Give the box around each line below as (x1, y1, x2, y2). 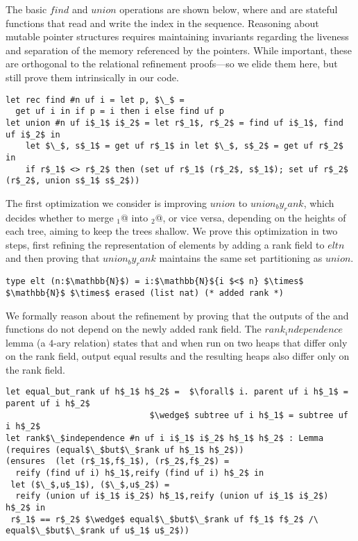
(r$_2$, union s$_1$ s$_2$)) (6, 176, 140, 186)
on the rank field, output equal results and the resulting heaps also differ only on (6, 349, 350, 363)
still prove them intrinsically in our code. (6, 69, 179, 84)
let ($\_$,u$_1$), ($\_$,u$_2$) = (10, 479, 170, 490)
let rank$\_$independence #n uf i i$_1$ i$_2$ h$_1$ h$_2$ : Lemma (6, 433, 324, 444)
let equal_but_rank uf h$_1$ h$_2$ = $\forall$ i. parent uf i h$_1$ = (6, 387, 348, 397)
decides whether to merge (6, 210, 114, 224)
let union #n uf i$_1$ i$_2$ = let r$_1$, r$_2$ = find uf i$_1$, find (6, 117, 343, 128)
